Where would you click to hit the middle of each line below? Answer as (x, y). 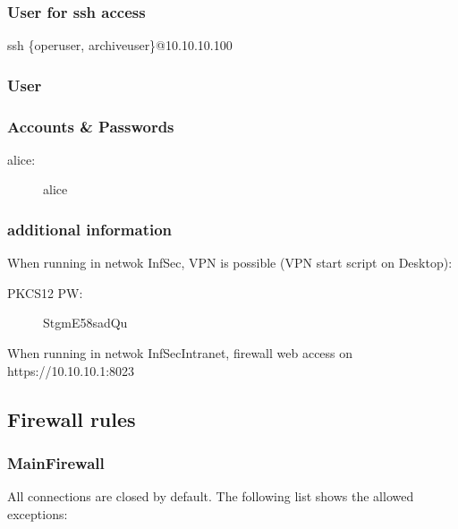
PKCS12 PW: (45, 292)
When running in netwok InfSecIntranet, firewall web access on (180, 353)
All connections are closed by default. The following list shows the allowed (211, 496)
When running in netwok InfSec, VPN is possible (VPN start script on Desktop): (230, 263)
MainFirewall (56, 462)
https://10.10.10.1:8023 (71, 370)
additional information (90, 229)
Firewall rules (72, 418)
